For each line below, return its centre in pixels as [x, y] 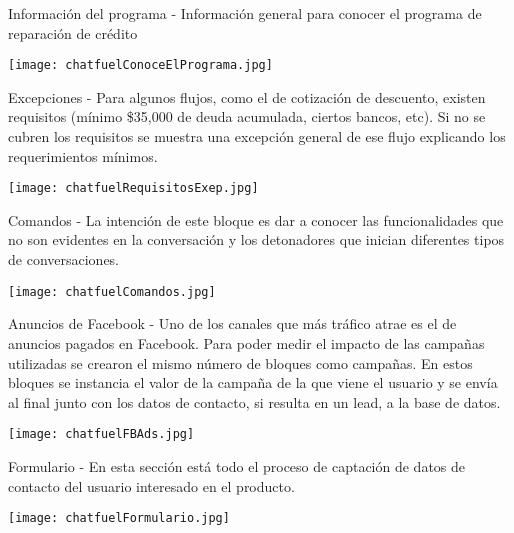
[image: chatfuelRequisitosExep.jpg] [133, 188]
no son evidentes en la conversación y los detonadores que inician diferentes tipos [256, 239]
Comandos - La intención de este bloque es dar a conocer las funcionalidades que [256, 219]
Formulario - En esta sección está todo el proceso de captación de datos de [237, 465]
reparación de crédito [73, 32]
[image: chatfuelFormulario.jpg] [119, 518]
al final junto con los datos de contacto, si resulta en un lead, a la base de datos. [254, 401]
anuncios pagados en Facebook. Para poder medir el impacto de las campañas [246, 342]
